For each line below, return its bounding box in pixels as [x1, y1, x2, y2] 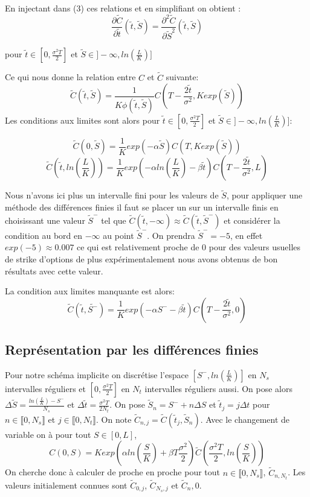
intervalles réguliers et [5, 382, 86, 394]
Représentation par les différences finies [5, 340, 259, 359]
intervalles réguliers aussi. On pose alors [144, 382, 292, 394]
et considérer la [224, 214, 280, 226]
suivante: [166, 71, 199, 83]
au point [103, 229, 134, 241]
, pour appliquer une [226, 189, 303, 201]
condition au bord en [5, 229, 83, 241]
